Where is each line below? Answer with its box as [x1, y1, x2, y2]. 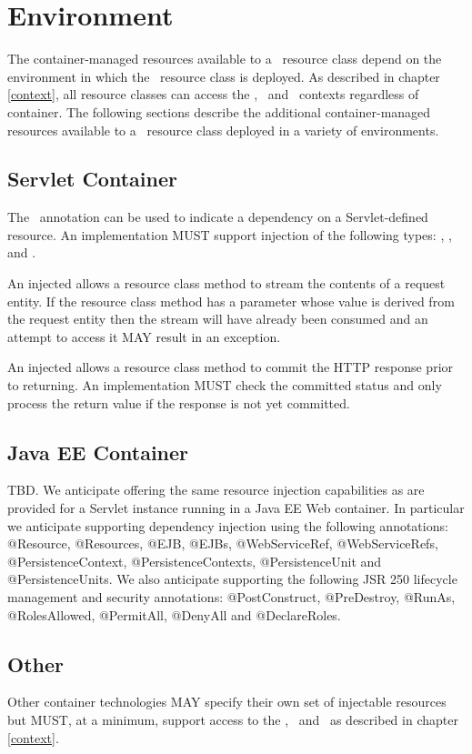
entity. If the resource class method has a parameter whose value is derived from [7, 291, 455, 310]
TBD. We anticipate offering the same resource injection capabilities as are [7, 480, 425, 499]
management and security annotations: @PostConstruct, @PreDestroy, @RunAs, [7, 588, 456, 606]
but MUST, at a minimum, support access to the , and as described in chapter [7, 709, 458, 729]
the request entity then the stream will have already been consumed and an [7, 309, 428, 328]
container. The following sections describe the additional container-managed [7, 102, 431, 121]
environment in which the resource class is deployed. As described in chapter [7, 66, 440, 85]
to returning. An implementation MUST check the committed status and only [7, 376, 442, 395]
